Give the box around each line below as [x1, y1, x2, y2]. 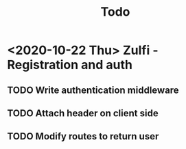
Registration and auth [7, 57, 132, 72]
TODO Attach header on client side [7, 107, 159, 119]
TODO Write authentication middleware [7, 84, 180, 96]
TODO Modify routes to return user [7, 131, 159, 142]
